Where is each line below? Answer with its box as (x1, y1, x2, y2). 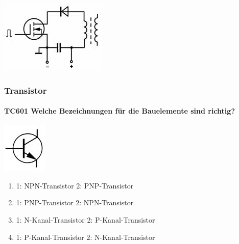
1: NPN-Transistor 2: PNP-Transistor (16, 180, 134, 191)
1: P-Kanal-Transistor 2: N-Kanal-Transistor (16, 231, 155, 242)
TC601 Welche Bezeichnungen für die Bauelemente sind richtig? (4, 105, 235, 116)
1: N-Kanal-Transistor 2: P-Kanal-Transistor (16, 214, 155, 225)
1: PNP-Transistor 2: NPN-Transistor (16, 197, 134, 208)
